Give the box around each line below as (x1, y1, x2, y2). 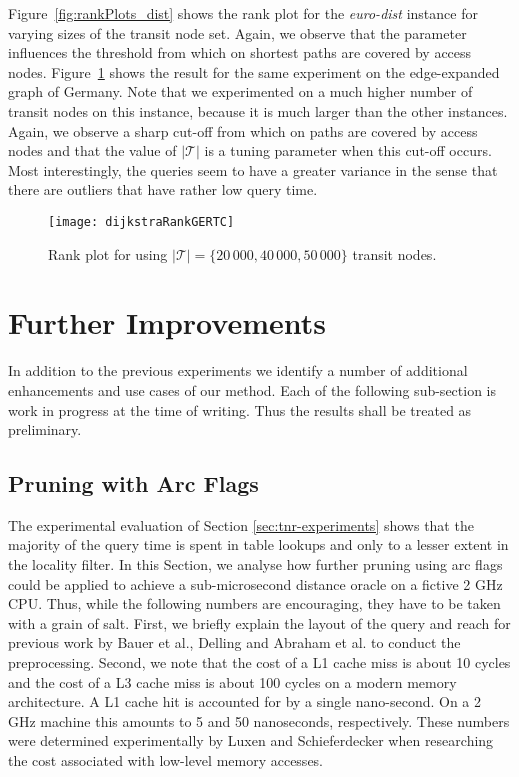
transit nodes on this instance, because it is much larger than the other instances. (8, 100, 508, 121)
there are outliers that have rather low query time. (8, 179, 318, 200)
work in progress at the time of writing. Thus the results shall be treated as (8, 399, 472, 420)
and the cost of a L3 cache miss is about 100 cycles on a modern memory (8, 671, 457, 692)
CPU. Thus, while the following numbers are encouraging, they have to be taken (8, 593, 501, 614)
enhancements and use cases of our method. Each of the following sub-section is (8, 379, 497, 400)
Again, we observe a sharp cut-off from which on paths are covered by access (8, 120, 478, 141)
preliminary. (8, 419, 82, 440)
